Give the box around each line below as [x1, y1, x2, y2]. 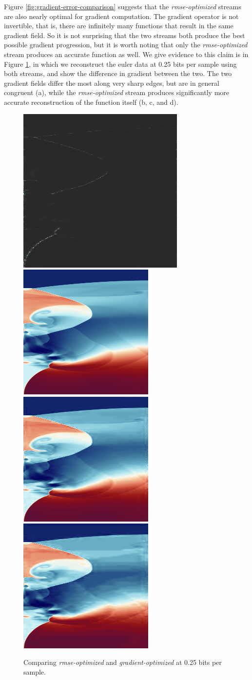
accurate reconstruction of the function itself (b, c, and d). [4, 97, 178, 107]
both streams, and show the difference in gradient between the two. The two [4, 68, 232, 78]
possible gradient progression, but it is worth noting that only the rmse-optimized [4, 39, 248, 50]
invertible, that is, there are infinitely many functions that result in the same [4, 20, 233, 31]
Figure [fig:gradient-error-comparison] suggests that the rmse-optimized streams [4, 1, 241, 11]
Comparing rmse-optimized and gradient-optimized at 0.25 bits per [23, 657, 222, 667]
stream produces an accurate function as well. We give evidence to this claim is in [4, 49, 249, 59]
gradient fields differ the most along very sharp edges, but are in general [4, 78, 219, 88]
